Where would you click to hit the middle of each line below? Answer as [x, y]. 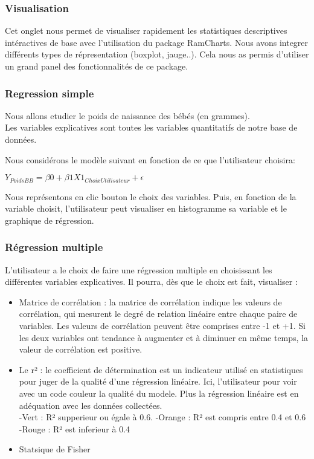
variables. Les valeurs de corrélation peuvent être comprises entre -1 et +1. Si [162, 326]
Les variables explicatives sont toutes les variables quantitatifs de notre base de [151, 127]
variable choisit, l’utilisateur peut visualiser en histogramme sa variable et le [146, 208]
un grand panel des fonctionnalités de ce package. [97, 66]
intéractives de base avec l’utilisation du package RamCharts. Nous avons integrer [157, 42]
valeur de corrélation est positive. [81, 349]
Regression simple [50, 93]
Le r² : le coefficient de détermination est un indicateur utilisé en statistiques [161, 369]
